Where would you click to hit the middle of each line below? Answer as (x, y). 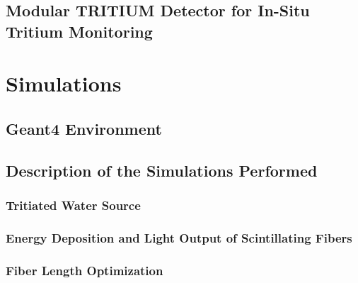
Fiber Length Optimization (85, 270)
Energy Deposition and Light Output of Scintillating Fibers (179, 237)
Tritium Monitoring (79, 31)
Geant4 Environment (84, 128)
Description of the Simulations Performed (162, 170)
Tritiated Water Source (73, 205)
